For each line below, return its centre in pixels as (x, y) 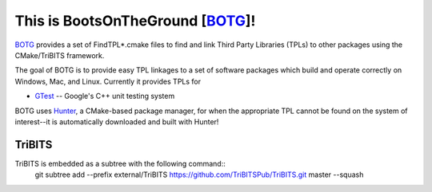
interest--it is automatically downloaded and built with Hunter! (117, 121)
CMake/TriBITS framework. (60, 55)
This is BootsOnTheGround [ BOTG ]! (135, 21)
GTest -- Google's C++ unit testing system (105, 96)
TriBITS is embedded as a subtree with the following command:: (120, 163)
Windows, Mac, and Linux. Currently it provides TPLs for (108, 81)
